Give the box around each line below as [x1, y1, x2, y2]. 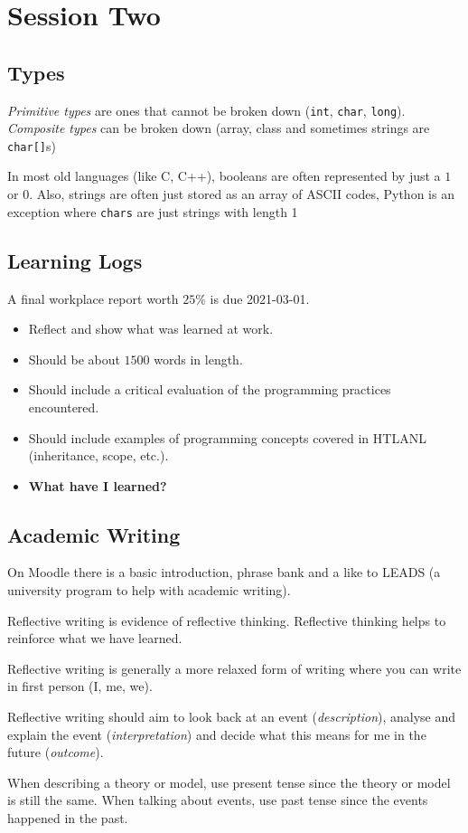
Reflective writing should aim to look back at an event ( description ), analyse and [7, 707, 456, 726]
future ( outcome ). [7, 743, 104, 762]
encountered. [28, 397, 99, 416]
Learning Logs [7, 246, 143, 274]
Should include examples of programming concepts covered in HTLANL [28, 428, 426, 447]
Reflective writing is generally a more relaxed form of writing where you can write [7, 658, 462, 677]
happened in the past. [7, 809, 128, 828]
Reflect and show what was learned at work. [28, 319, 274, 338]
